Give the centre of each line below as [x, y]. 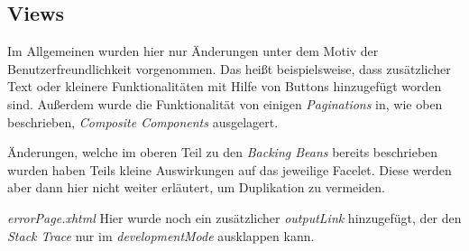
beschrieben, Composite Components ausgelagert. [143, 121]
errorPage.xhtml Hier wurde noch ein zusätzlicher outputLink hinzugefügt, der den [234, 217]
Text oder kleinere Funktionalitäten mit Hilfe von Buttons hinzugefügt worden [225, 86]
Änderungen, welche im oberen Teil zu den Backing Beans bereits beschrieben [223, 152]
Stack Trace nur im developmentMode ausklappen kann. [161, 235]
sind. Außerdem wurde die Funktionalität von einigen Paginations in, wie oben [225, 103]
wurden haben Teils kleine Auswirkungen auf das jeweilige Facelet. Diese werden [230, 169]
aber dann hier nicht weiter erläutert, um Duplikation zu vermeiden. [196, 187]
